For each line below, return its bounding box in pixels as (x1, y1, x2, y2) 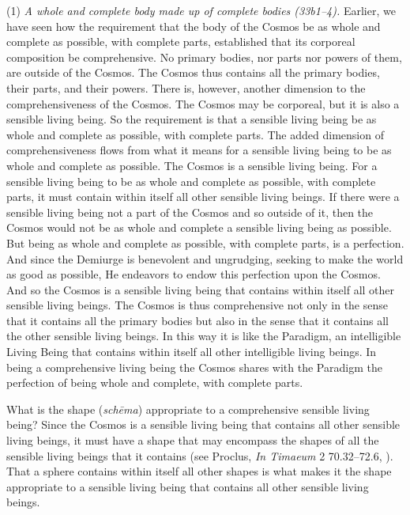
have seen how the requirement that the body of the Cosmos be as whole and (6, 17, 381, 34)
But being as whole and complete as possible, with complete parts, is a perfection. (6, 234, 404, 251)
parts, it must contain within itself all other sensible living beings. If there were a (6, 188, 400, 205)
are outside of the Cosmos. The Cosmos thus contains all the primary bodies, (6, 64, 380, 81)
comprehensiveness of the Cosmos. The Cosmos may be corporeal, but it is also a (6, 95, 400, 112)
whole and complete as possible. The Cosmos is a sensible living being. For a (6, 157, 378, 173)
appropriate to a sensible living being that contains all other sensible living (6, 478, 369, 494)
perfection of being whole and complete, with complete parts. (6, 374, 303, 391)
